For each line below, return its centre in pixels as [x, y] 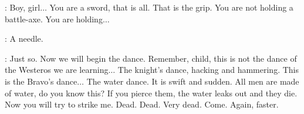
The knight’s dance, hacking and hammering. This [208, 70]
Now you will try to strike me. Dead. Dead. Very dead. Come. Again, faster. [142, 104]
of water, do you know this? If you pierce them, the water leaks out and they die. [151, 93]
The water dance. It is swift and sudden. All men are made [193, 81]
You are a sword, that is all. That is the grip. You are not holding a [171, 7]
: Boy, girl [23, 7]
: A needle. [24, 38]
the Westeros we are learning [57, 70]
